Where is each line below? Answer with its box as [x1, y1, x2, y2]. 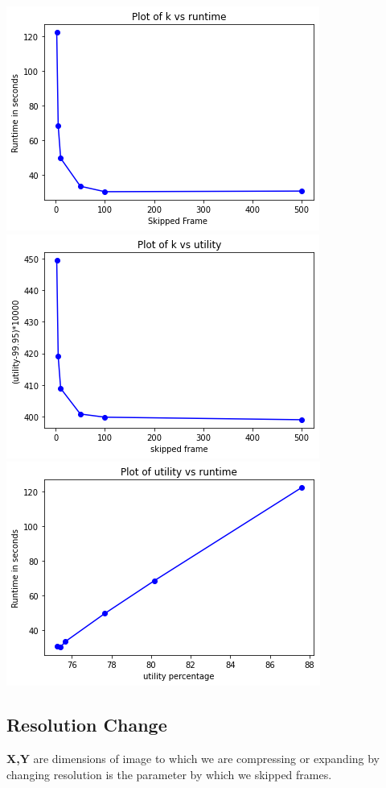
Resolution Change [6, 712, 167, 737]
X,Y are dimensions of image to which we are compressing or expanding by [6, 749, 380, 766]
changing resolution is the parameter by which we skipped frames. [6, 765, 332, 782]
